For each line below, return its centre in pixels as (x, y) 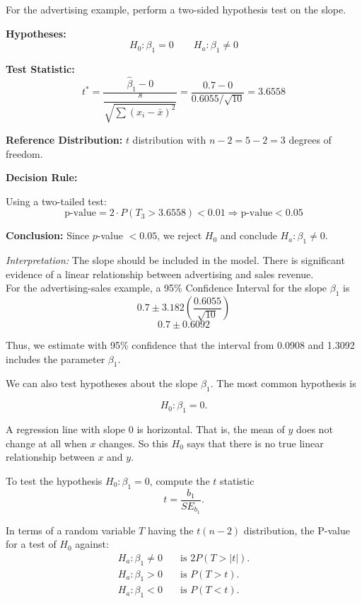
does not (315, 429)
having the (170, 530)
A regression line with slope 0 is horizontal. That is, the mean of (145, 429)
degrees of (310, 139)
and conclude (249, 235)
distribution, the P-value (297, 530)
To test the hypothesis (54, 480)
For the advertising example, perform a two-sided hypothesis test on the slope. (176, 9)
